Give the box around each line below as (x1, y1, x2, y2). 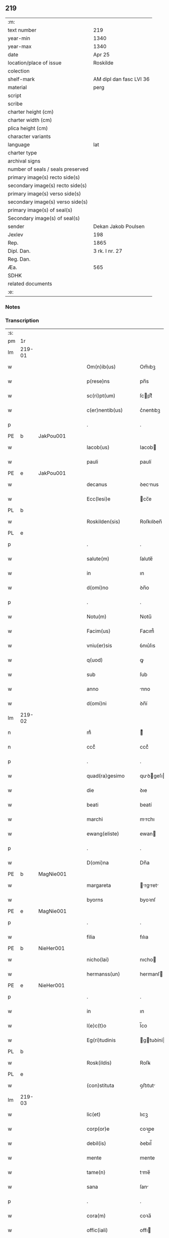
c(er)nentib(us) (86, 407, 123, 414)
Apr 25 (93, 51, 110, 58)
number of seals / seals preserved (8, 166, 89, 173)
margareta (86, 882, 111, 889)
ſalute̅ (140, 555, 153, 562)
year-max (8, 43, 32, 50)
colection (8, 67, 30, 75)
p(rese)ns (86, 378, 110, 385)
